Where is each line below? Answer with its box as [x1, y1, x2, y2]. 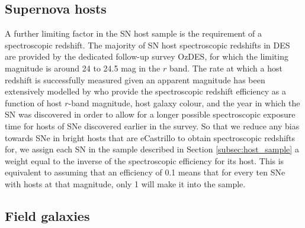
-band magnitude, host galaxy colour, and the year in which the [68, 96, 300, 109]
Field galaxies [5, 206, 90, 224]
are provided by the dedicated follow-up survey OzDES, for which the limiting [5, 50, 288, 63]
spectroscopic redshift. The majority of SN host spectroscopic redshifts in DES [5, 38, 290, 51]
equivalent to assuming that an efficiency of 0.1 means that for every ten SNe [5, 166, 285, 178]
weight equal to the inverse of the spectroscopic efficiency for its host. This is [5, 154, 284, 167]
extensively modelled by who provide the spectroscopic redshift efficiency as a [5, 85, 286, 97]
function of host [5, 96, 62, 109]
